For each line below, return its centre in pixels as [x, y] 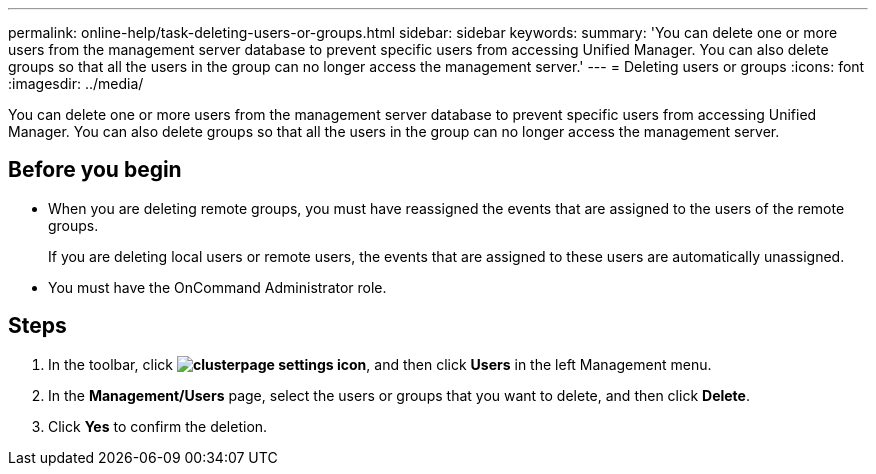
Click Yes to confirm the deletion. [158, 426]
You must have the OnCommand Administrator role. [217, 287]
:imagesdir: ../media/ [76, 83]
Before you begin [95, 170]
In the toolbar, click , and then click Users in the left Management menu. [380, 364]
